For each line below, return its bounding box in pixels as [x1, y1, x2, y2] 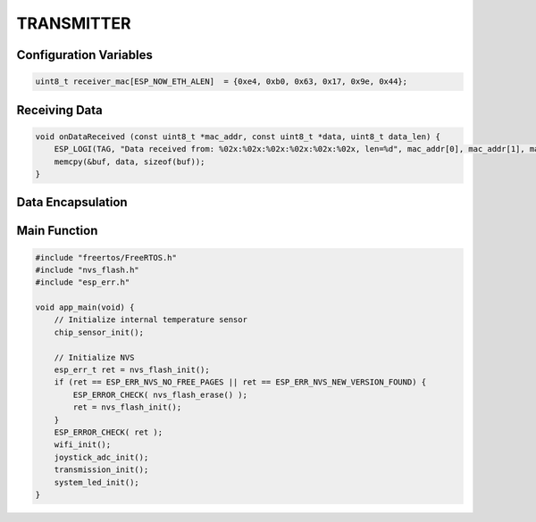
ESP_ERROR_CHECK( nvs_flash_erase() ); [72, 389, 247, 400]
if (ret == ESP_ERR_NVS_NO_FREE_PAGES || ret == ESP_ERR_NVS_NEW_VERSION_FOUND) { [54, 377, 427, 387]
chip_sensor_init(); [54, 327, 145, 337]
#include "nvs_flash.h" [35, 264, 140, 275]
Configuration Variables [16, 47, 154, 62]
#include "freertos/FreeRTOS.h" [35, 253, 178, 262]
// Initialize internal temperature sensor [54, 315, 247, 325]
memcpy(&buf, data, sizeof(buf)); [54, 156, 205, 167]
